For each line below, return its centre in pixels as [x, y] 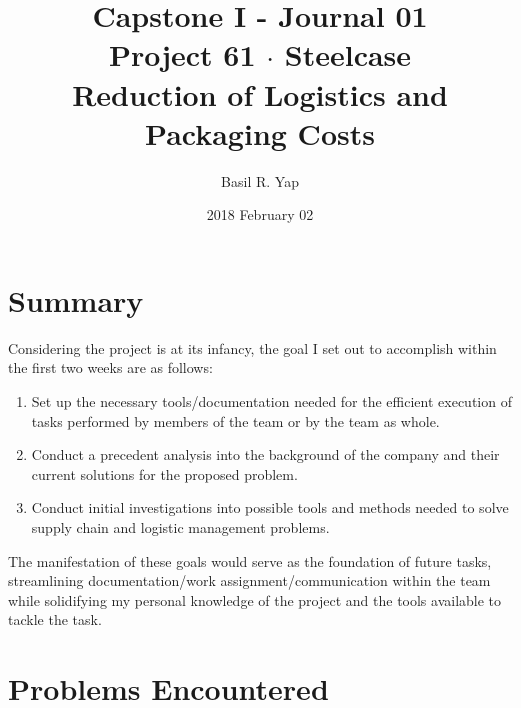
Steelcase [348, 54]
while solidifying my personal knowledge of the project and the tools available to [255, 599]
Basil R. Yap [260, 180]
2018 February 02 [260, 214]
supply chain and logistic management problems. [180, 526]
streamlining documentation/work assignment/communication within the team [249, 580]
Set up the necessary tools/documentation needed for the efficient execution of [271, 401]
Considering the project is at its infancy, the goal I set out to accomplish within [252, 347]
